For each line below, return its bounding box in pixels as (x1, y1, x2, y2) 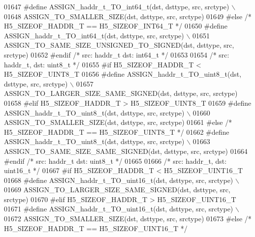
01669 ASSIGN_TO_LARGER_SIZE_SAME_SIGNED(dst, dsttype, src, (4, 184, 230, 195)
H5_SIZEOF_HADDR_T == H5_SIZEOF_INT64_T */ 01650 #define (4, 21, 228, 31)
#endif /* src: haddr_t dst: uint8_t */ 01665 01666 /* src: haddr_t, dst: (4, 155, 227, 166)
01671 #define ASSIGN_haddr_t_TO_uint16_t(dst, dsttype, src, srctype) (4, 204, 233, 214)
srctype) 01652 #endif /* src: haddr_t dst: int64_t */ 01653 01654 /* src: (4, 49, 229, 59)
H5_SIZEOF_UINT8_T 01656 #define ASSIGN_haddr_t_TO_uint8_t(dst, (4, 69, 242, 79)
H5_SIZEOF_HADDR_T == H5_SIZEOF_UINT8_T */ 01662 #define (4, 126, 229, 137)
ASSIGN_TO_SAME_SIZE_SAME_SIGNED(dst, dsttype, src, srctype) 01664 (4, 146, 248, 156)
